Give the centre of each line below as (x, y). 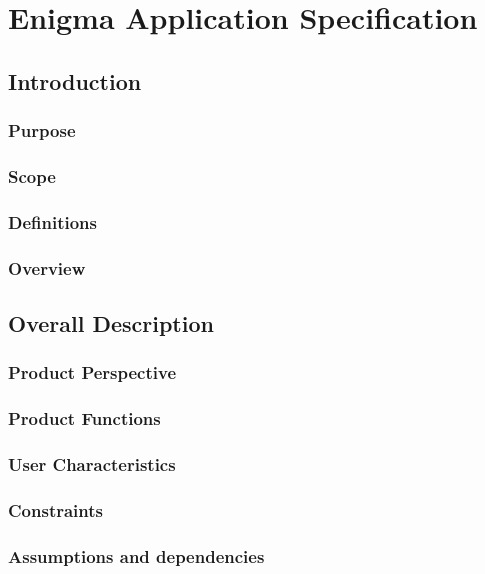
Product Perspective (92, 372)
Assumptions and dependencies (136, 555)
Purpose (42, 130)
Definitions (52, 221)
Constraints (55, 509)
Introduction (75, 80)
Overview (47, 267)
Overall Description (111, 322)
